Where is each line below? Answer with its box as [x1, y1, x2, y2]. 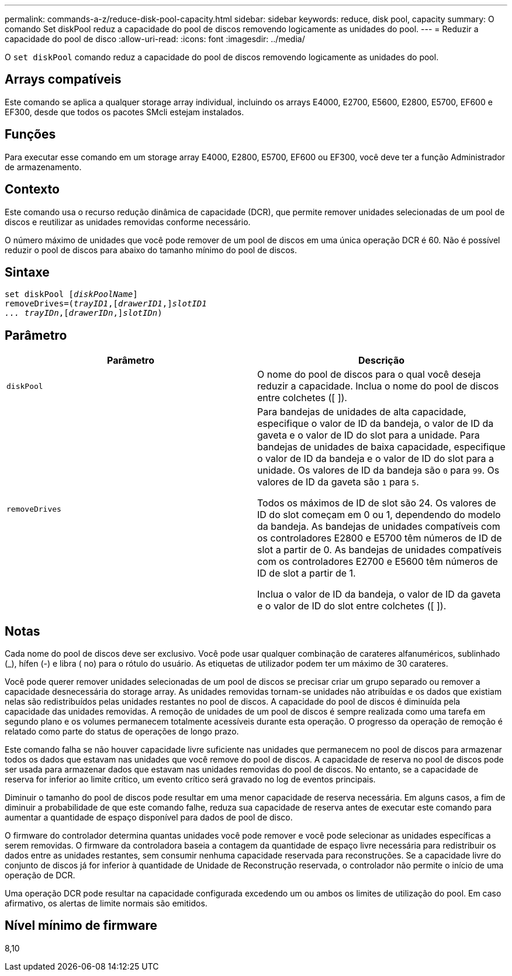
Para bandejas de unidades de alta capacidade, [257, 406, 466, 418]
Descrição [358, 354, 405, 367]
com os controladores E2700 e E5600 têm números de [257, 556, 498, 568]
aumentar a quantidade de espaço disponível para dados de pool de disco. [5, 812, 293, 823]
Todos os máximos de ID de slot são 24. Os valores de [257, 497, 496, 509]
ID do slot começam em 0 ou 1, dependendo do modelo [257, 509, 501, 521]
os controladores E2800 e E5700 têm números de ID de [257, 532, 502, 544]
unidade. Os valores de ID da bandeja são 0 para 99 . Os [257, 464, 500, 477]
